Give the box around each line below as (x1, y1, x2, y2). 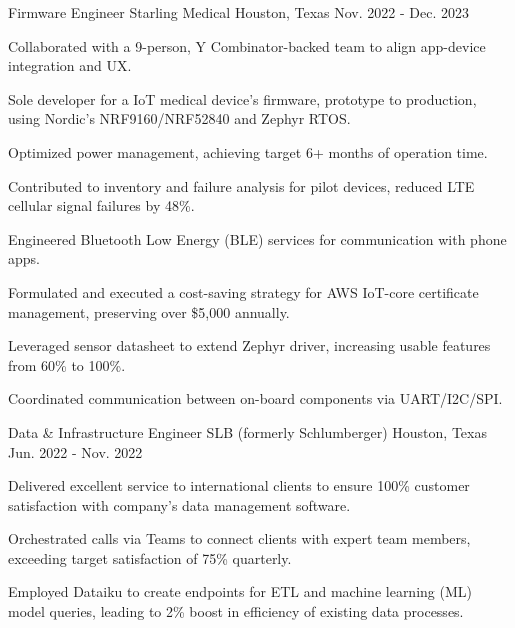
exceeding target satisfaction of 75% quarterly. (8, 547, 292, 568)
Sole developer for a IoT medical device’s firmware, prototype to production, (8, 88, 477, 109)
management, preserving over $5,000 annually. (8, 301, 290, 322)
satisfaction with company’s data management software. (8, 494, 351, 515)
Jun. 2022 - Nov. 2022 (8, 441, 143, 462)
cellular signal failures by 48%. (8, 195, 195, 216)
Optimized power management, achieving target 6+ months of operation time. (8, 141, 488, 162)
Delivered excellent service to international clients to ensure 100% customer (8, 475, 470, 496)
